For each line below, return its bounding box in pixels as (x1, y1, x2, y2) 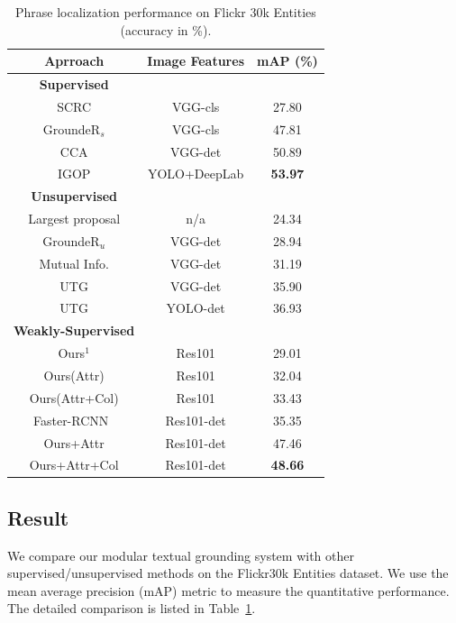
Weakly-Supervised (14, 321, 135, 340)
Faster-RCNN (32, 410, 109, 429)
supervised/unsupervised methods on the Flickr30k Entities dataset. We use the (7, 563, 449, 582)
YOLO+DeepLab (147, 164, 244, 183)
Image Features (147, 51, 244, 70)
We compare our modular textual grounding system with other (7, 545, 354, 564)
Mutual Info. (39, 253, 109, 272)
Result (7, 503, 69, 531)
